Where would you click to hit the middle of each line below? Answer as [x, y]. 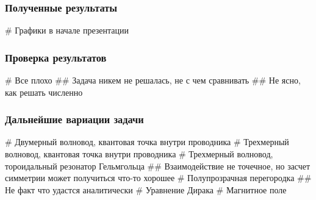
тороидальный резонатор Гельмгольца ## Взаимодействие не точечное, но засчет [158, 166]
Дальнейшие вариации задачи [74, 119]
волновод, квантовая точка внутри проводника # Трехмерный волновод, [139, 154]
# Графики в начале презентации [67, 30]
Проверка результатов [56, 57]
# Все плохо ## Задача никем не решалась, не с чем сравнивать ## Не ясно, [153, 80]
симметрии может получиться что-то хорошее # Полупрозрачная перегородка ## [158, 178]
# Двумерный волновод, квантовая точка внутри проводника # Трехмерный [147, 142]
